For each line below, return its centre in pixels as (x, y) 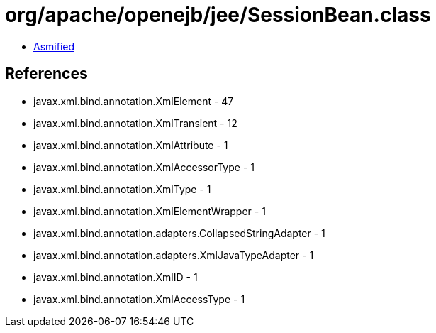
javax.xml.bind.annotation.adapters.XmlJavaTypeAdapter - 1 (174, 255)
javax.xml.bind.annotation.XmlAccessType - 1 (139, 299)
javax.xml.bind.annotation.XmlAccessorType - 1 (144, 167)
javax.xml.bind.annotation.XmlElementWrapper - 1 (150, 211)
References (46, 74)
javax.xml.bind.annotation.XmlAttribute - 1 (131, 145)
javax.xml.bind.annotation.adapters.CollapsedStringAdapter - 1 (179, 233)
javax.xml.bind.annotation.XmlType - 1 (122, 189)
